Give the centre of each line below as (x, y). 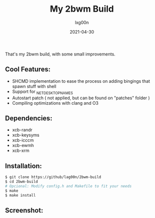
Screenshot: (24, 210)
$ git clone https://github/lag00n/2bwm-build (53, 177)
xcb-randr (22, 130)
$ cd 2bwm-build (21, 182)
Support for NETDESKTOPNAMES (42, 92)
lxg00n (82, 22)
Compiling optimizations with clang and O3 (55, 103)
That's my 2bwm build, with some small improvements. (60, 54)
